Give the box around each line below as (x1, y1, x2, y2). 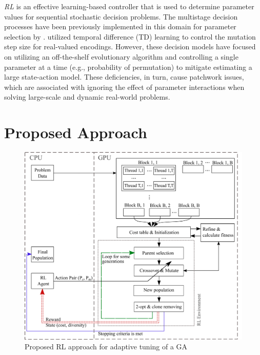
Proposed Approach (4, 122, 147, 143)
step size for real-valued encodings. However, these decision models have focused (4, 41, 256, 52)
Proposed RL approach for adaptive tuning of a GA (25, 341, 188, 352)
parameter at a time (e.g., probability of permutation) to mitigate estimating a (4, 61, 252, 72)
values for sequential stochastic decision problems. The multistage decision (4, 11, 238, 22)
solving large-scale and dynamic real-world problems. (4, 91, 170, 102)
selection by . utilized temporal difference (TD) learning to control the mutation (4, 31, 256, 42)
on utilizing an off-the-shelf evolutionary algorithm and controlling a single (4, 51, 238, 62)
